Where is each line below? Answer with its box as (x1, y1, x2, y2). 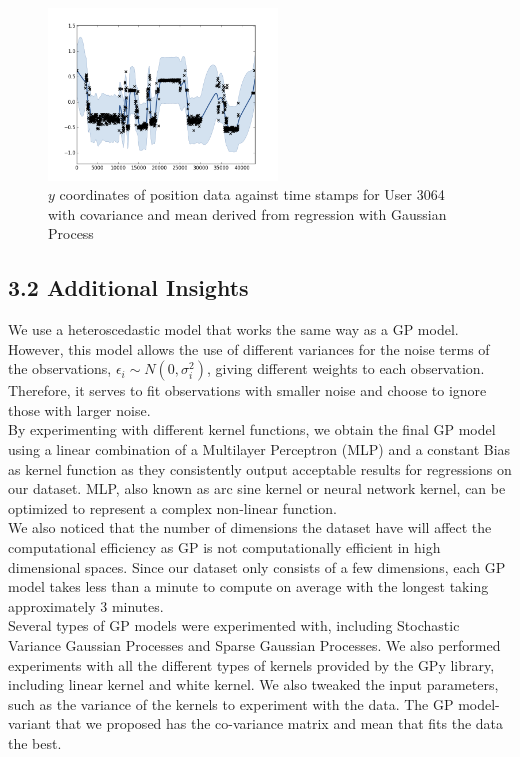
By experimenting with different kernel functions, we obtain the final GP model (8, 419, 496, 440)
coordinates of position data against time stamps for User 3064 (59, 184, 445, 205)
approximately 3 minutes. (8, 595, 164, 616)
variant (8, 713, 51, 734)
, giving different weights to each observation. (207, 358, 485, 379)
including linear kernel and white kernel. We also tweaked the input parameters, (8, 674, 499, 695)
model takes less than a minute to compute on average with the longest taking (8, 576, 489, 597)
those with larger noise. (8, 399, 151, 420)
